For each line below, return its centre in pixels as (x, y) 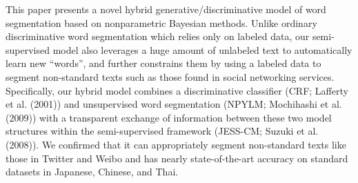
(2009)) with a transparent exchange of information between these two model (169, 117)
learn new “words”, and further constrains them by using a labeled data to (163, 63)
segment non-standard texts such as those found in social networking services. (170, 76)
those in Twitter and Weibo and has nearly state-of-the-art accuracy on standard (177, 158)
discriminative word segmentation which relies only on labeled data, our (158, 36)
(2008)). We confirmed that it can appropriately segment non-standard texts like (176, 144)
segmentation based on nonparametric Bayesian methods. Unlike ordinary (161, 22)
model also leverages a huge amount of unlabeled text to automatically (202, 49)
